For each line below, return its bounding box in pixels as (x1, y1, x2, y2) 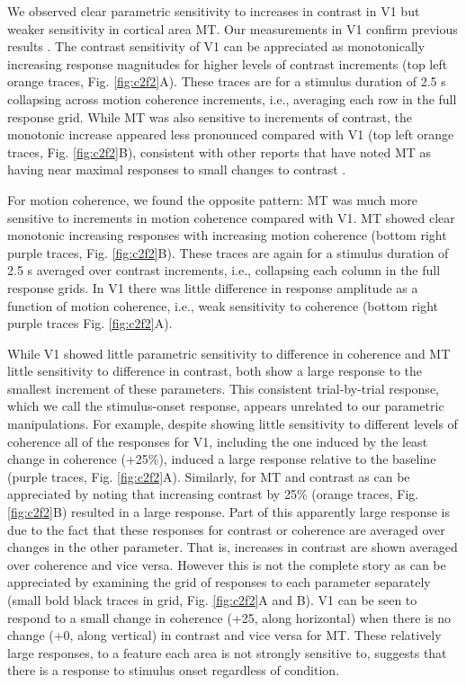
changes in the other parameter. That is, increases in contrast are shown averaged (7, 538, 458, 556)
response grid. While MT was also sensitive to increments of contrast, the (7, 107, 412, 126)
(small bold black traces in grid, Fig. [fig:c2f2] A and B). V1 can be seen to (7, 591, 417, 609)
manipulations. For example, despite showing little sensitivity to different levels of (7, 414, 458, 433)
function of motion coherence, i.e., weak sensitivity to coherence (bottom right (7, 296, 438, 315)
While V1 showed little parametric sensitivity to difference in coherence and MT (7, 343, 451, 362)
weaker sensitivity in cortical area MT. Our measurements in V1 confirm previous (7, 19, 458, 38)
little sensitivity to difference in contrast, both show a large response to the (7, 361, 423, 380)
